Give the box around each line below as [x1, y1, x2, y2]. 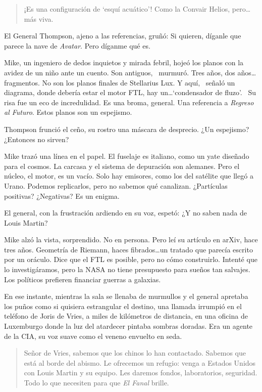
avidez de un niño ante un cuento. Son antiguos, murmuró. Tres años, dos [4, 67, 235, 77]
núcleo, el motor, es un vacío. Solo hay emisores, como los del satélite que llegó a [4, 170, 253, 181]
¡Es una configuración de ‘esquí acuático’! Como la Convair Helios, [24, 4, 230, 14]
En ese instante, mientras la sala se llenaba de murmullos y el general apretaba [4, 291, 248, 301]
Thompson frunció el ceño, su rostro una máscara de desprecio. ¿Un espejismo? [4, 123, 249, 134]
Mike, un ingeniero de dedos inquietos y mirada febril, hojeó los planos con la [4, 57, 244, 68]
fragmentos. [4, 77, 40, 88]
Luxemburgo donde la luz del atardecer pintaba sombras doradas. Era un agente [4, 321, 253, 331]
